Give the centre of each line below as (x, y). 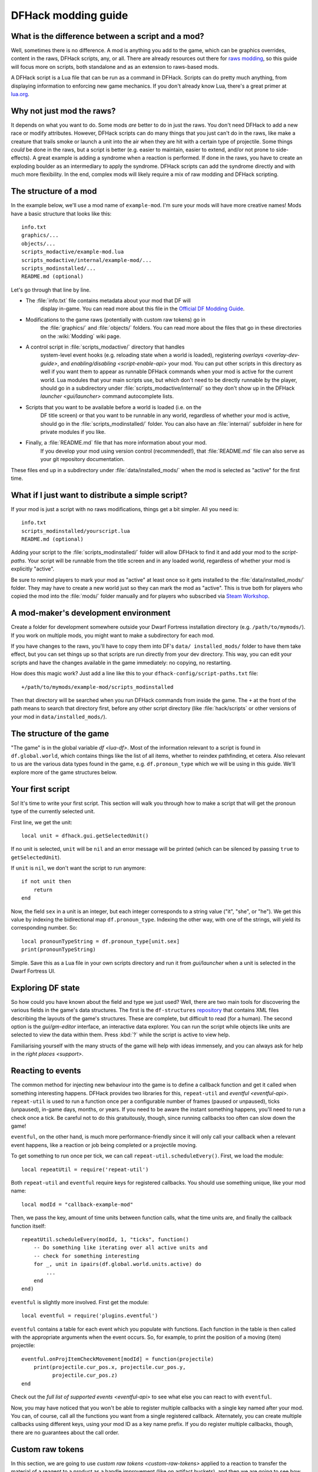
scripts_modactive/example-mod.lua (73, 252)
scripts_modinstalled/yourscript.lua (76, 531)
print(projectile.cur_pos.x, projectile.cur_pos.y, (110, 1367)
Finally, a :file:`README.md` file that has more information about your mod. (116, 443)
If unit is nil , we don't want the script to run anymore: (79, 868)
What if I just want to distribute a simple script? (99, 495)
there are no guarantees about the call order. (65, 1432)
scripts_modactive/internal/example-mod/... (87, 260)
